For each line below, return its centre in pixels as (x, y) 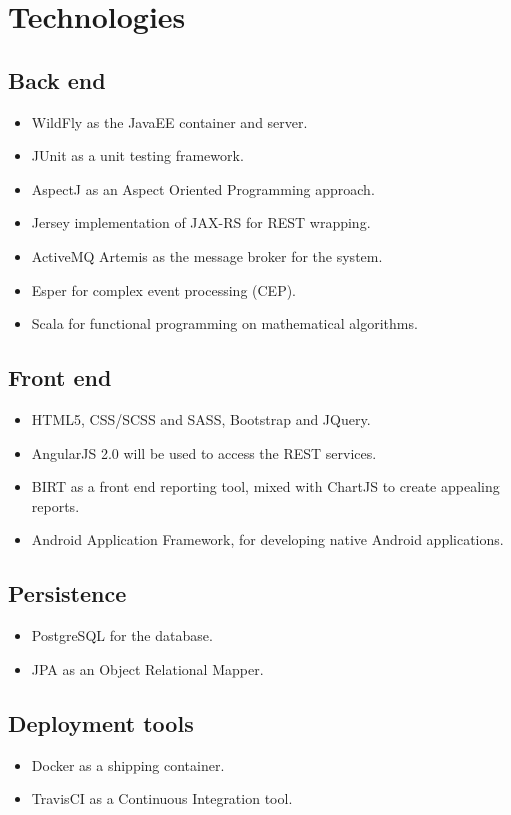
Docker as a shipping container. (128, 764)
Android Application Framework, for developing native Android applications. (267, 539)
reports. (55, 505)
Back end (57, 79)
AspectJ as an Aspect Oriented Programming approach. (203, 188)
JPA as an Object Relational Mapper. (147, 668)
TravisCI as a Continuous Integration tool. (162, 798)
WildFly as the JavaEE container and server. (169, 121)
